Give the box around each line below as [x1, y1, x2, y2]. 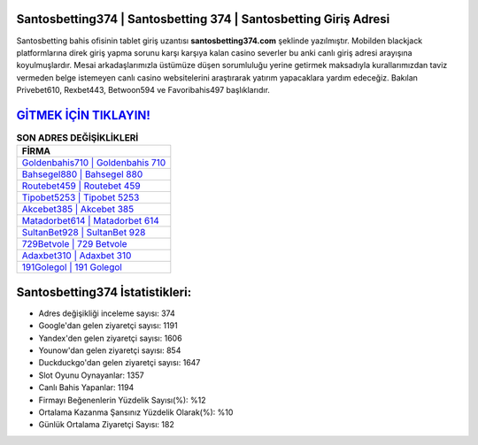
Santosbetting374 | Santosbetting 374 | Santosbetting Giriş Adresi [16, 12, 390, 27]
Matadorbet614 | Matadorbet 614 [21, 215, 159, 227]
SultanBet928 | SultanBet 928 [21, 226, 146, 239]
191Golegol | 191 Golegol [21, 261, 123, 273]
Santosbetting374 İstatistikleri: [16, 284, 192, 300]
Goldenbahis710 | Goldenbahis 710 [21, 157, 166, 169]
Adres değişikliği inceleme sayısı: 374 [38, 308, 176, 318]
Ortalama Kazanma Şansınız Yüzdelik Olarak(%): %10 [38, 407, 234, 418]
